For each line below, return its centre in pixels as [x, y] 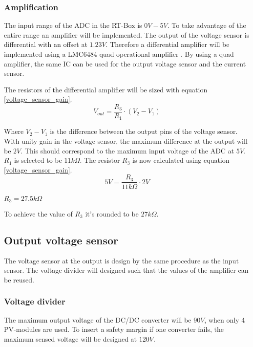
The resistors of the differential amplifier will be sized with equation [106, 89]
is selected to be [38, 160]
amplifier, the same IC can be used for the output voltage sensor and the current [125, 63]
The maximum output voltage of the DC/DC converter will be [98, 319]
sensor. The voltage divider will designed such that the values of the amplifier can [126, 270]
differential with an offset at [46, 44]
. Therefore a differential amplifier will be [168, 44]
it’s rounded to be [112, 213]
